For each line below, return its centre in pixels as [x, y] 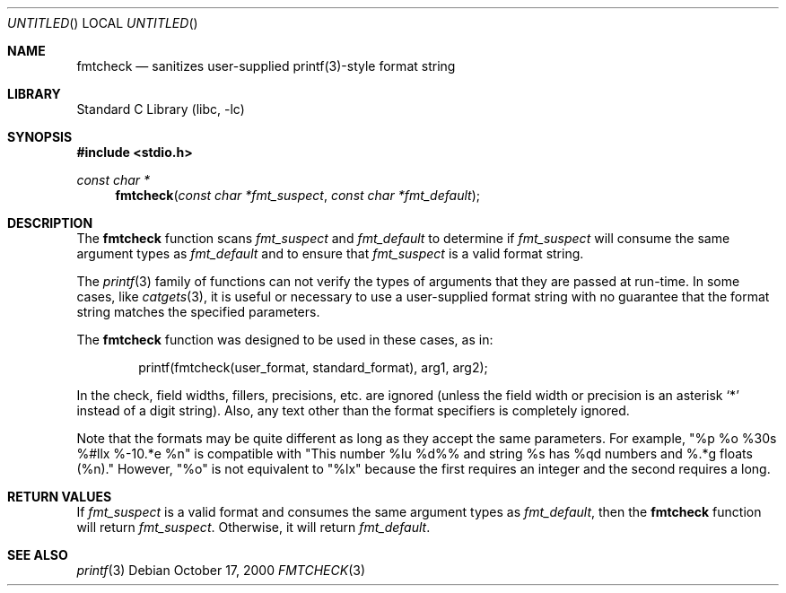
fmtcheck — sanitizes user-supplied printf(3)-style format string [266, 66]
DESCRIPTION [50, 223]
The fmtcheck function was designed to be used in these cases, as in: [285, 340]
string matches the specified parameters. [198, 312]
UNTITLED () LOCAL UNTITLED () [103, 23]
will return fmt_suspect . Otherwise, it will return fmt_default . [253, 527]
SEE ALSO [38, 555]
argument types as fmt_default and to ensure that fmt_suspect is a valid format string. [330, 253]
